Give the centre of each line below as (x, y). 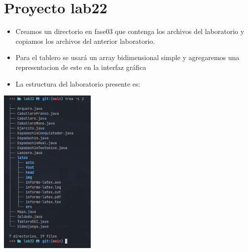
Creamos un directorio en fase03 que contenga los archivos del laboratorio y (130, 31)
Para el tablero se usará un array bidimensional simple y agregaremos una (127, 57)
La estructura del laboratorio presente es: (78, 83)
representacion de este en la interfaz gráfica (81, 67)
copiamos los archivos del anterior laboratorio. (85, 41)
